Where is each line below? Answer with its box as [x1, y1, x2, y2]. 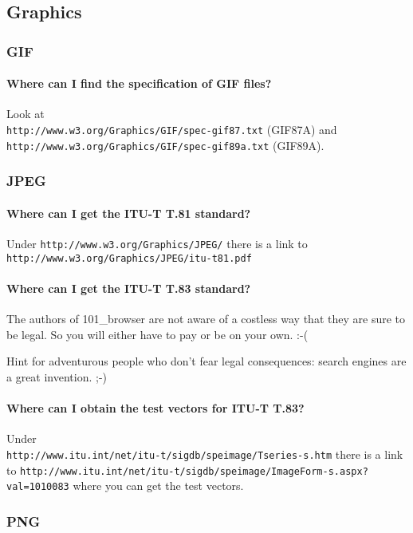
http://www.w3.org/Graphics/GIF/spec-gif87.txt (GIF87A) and [6, 121, 337, 138]
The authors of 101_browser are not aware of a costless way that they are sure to [6, 310, 405, 327]
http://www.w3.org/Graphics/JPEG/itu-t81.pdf [6, 252, 252, 264]
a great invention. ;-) [6, 368, 108, 385]
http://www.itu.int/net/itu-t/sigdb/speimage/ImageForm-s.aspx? [20, 465, 368, 477]
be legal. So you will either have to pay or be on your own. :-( [6, 326, 309, 342]
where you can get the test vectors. [73, 477, 244, 494]
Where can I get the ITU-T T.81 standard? [6, 204, 251, 221]
